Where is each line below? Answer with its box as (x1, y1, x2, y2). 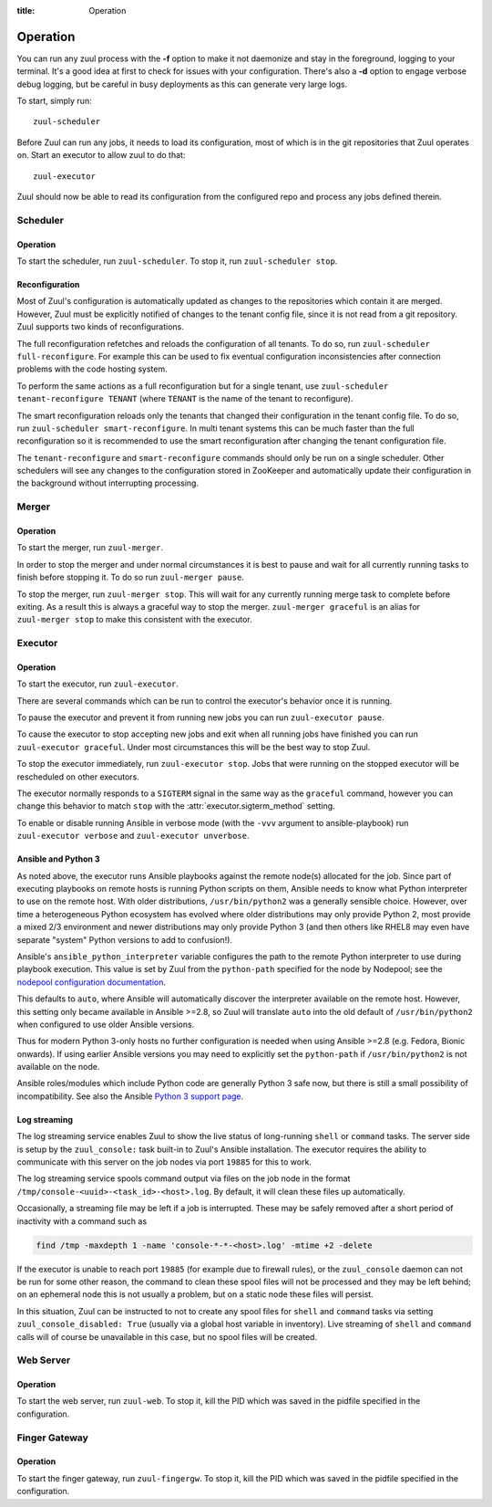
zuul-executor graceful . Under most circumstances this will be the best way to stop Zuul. (16, 741, 371, 752)
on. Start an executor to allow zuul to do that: (16, 150, 186, 161)
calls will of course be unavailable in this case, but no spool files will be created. (16, 1331, 318, 1342)
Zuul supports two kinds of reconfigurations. (16, 321, 184, 332)
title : (16, 5, 36, 16)
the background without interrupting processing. (16, 477, 200, 488)
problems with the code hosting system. (16, 363, 168, 374)
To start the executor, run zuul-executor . (16, 678, 179, 689)
